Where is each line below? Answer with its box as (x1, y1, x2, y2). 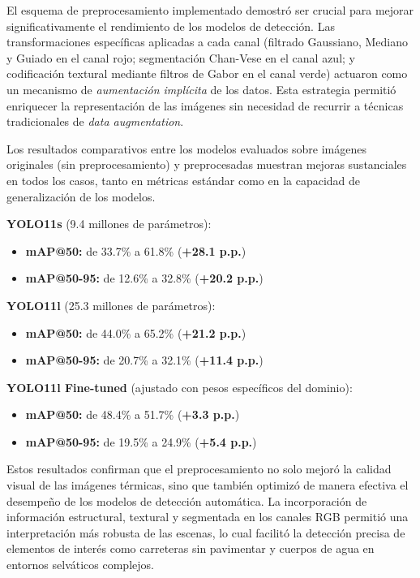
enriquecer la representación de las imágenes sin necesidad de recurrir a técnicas (6, 97, 404, 114)
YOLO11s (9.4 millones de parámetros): (6, 215, 212, 232)
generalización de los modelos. (6, 188, 156, 205)
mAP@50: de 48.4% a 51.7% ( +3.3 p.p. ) (25, 406, 240, 423)
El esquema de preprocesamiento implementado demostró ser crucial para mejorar (6, 2, 414, 18)
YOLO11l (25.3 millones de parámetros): (6, 296, 216, 313)
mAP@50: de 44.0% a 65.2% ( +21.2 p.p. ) (25, 324, 246, 341)
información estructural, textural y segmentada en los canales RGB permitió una (6, 508, 409, 525)
